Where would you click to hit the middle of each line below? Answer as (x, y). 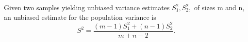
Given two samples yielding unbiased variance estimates (87, 7)
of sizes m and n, (219, 7)
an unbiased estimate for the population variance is (80, 17)
